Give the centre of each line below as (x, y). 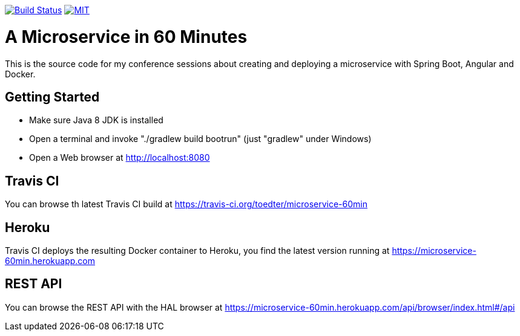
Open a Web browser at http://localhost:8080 (120, 158)
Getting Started (52, 97)
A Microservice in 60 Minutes (126, 37)
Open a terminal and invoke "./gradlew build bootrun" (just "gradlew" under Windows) (200, 139)
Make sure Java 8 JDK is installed (96, 120)
